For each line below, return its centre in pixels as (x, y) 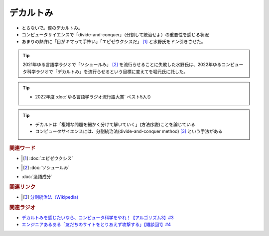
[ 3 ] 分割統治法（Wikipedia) (51, 197)
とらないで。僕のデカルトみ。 (52, 28)
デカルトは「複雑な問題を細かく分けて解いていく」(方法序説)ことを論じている (115, 125)
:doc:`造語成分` (37, 176)
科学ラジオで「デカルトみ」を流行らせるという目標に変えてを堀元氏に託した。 (107, 72)
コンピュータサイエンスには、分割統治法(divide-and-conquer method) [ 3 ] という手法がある (129, 131)
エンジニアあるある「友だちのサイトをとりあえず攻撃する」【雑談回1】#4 (96, 225)
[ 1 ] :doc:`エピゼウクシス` (48, 158)
